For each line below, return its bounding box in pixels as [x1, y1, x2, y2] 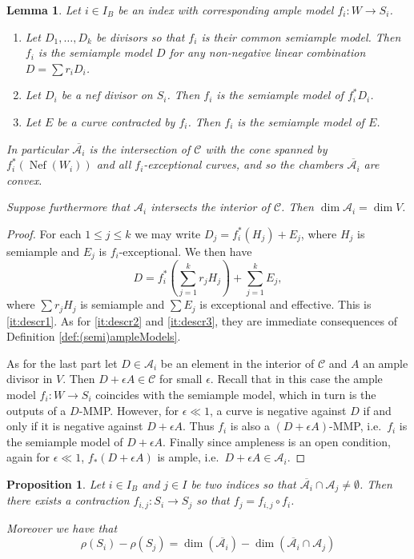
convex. [6, 171, 42, 188]
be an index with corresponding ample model [118, 2, 334, 18]
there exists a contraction [6, 492, 130, 509]
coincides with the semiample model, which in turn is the [95, 385, 376, 402]
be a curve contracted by [57, 113, 175, 130]
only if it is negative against [6, 417, 143, 434]
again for [6, 449, 50, 465]
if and [363, 401, 392, 418]
